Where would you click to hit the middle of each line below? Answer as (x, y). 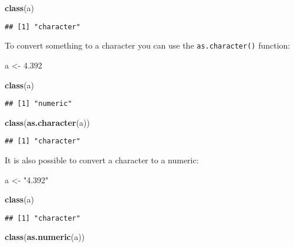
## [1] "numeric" (38, 104)
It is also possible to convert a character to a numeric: (102, 160)
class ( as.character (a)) (47, 122)
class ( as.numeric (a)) (45, 237)
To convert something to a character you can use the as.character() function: (148, 45)
